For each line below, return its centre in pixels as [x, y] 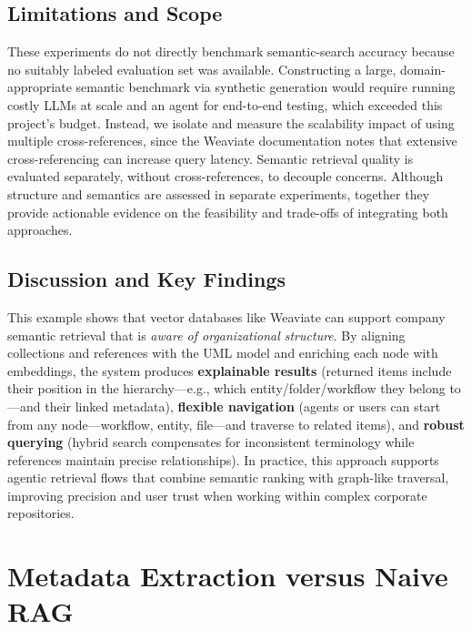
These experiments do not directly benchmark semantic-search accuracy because [231, 51]
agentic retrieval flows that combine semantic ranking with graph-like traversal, [228, 478]
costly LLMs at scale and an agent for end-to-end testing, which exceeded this [225, 104]
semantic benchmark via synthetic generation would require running [266, 87]
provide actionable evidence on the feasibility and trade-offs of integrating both [228, 212]
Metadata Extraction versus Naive [228, 576]
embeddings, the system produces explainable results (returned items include [230, 370]
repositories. [41, 513]
